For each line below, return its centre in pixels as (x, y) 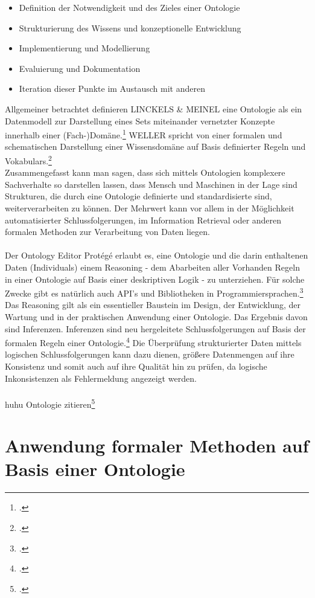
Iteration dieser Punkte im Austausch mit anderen (112, 88)
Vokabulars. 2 (28, 160)
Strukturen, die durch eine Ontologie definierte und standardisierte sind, (138, 196)
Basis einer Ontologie (95, 469)
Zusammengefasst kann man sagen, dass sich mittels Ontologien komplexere (145, 172)
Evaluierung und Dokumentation (80, 68)
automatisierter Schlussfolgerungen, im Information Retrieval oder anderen (143, 220)
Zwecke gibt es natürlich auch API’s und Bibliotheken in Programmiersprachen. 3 (154, 292)
